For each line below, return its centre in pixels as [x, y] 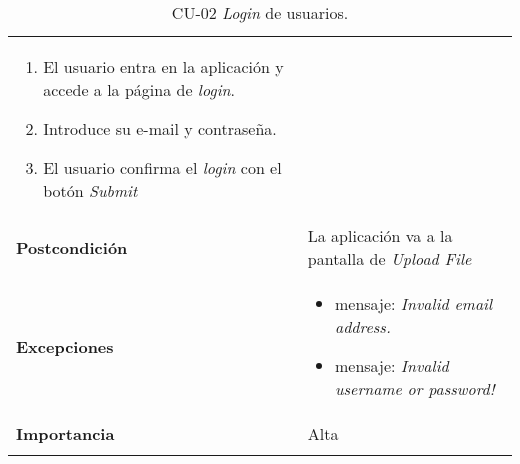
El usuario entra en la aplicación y [163, 66]
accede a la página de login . [139, 89]
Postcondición [72, 247]
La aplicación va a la [380, 235]
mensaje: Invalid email [413, 303]
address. [362, 326]
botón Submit [90, 190]
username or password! [414, 388]
